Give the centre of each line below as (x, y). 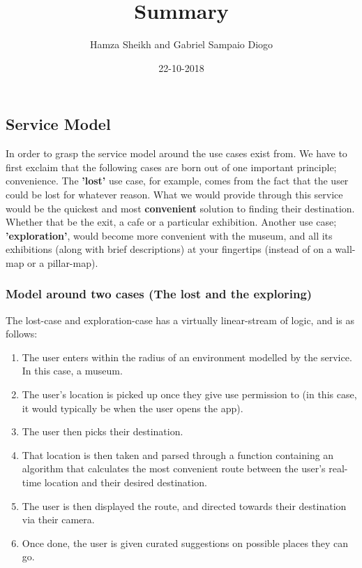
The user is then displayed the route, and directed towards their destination (184, 505)
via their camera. (58, 519)
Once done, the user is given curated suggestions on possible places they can (185, 542)
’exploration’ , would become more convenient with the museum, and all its (169, 235)
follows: (22, 334)
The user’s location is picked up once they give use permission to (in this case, (189, 394)
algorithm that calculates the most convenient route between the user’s (174, 468)
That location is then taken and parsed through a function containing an (178, 454)
